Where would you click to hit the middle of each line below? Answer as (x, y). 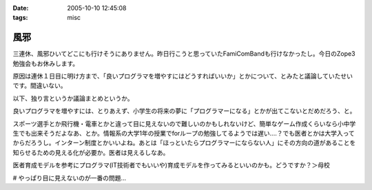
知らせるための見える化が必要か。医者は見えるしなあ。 (91, 152)
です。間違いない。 (40, 85)
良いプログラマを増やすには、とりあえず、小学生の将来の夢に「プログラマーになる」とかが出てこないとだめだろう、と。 (184, 111)
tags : (20, 18)
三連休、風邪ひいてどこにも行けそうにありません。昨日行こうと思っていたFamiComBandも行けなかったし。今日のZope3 (184, 54)
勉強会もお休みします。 (46, 63)
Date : (21, 8)
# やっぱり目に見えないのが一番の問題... (70, 178)
